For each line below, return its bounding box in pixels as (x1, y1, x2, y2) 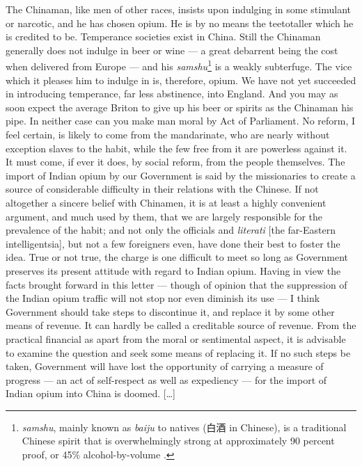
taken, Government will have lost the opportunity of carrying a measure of (6, 359, 324, 373)
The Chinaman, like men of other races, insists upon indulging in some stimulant (6, 2, 351, 16)
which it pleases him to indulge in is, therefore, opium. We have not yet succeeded (6, 72, 356, 87)
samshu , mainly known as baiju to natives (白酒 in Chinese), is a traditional (22, 419, 347, 434)
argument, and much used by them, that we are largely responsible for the (6, 209, 323, 223)
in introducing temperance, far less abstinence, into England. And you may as (6, 86, 338, 101)
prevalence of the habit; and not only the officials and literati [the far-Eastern (6, 223, 336, 237)
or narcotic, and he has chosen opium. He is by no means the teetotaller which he (6, 15, 354, 30)
